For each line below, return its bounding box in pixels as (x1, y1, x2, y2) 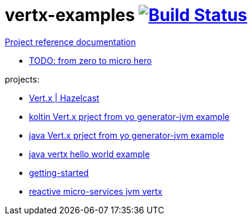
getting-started (29, 167, 89, 178)
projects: (5, 74, 40, 84)
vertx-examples (5, 5, 135, 25)
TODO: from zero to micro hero (29, 55, 152, 66)
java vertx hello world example (29, 148, 150, 159)
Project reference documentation (5, 36, 136, 47)
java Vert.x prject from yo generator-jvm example (29, 130, 224, 140)
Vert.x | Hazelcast (29, 92, 99, 103)
